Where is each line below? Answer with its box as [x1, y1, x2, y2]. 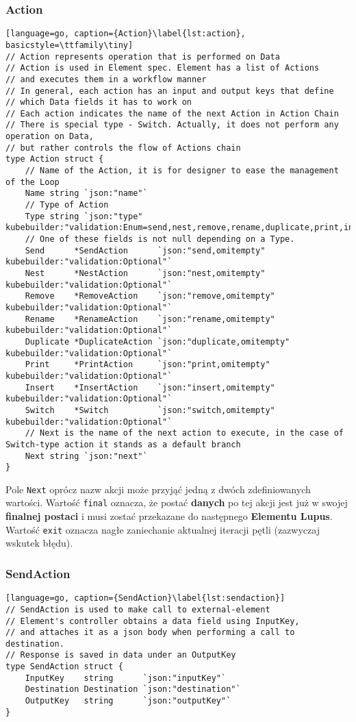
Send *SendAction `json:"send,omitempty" [25, 245, 266, 256]
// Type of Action [25, 200, 109, 210]
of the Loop [5, 177, 60, 187]
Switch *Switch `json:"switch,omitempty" [25, 405, 275, 415]
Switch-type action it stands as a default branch [5, 439, 241, 449]
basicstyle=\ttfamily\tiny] [5, 40, 133, 50]
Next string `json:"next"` [25, 451, 148, 461]
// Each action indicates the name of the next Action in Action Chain [5, 108, 339, 119]
